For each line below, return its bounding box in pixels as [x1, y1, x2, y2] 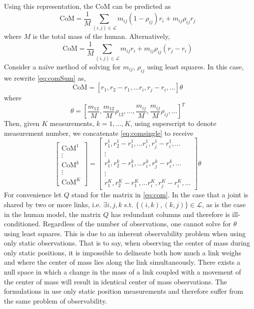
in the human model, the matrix [4, 209, 101, 219]
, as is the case [202, 199, 246, 209]
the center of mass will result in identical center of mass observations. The [4, 276, 227, 286]
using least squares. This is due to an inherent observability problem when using [4, 228, 246, 238]
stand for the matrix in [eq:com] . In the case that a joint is [71, 189, 249, 200]
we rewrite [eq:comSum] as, [4, 72, 86, 83]
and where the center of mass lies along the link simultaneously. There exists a [4, 257, 240, 267]
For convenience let [4, 189, 62, 200]
